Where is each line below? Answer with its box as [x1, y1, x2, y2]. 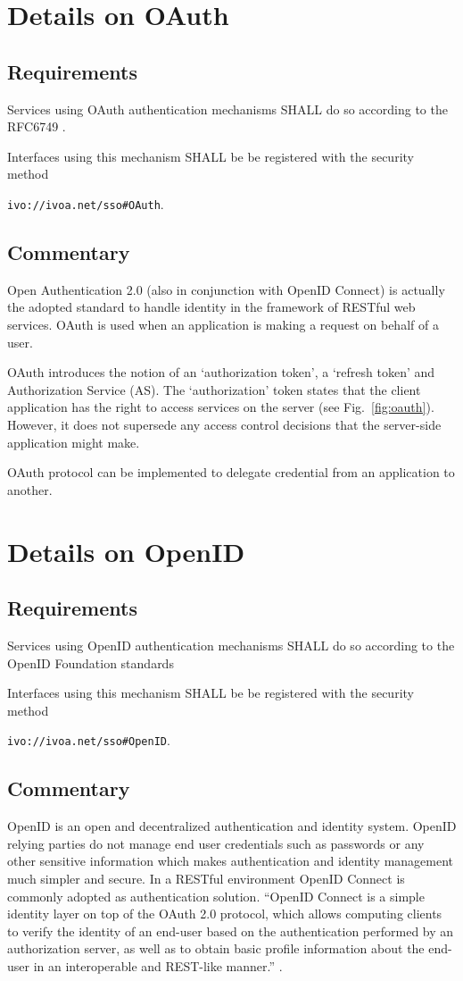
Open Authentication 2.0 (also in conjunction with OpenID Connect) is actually [7, 280, 445, 298]
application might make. [7, 432, 140, 451]
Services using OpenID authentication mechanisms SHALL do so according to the [7, 635, 455, 654]
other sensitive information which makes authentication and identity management [7, 851, 454, 870]
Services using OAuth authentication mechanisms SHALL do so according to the [7, 99, 448, 118]
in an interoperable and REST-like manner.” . [33, 956, 283, 975]
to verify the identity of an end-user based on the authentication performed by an [7, 921, 454, 940]
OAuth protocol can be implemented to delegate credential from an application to [7, 463, 455, 482]
